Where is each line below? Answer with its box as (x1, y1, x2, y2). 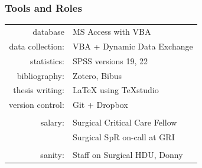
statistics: (30, 54, 64, 67)
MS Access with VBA (72, 25, 151, 37)
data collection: (9, 39, 64, 52)
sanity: (40, 149, 64, 161)
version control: (9, 98, 64, 111)
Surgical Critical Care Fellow (72, 116, 177, 129)
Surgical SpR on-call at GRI (72, 131, 175, 143)
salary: (40, 116, 64, 129)
